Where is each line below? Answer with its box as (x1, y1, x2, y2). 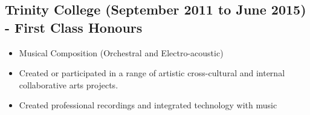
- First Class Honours (5, 18, 143, 36)
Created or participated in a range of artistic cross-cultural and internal (19, 67, 285, 79)
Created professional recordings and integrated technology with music (19, 99, 277, 111)
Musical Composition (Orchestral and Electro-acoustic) (19, 46, 224, 59)
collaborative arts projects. (19, 78, 118, 91)
